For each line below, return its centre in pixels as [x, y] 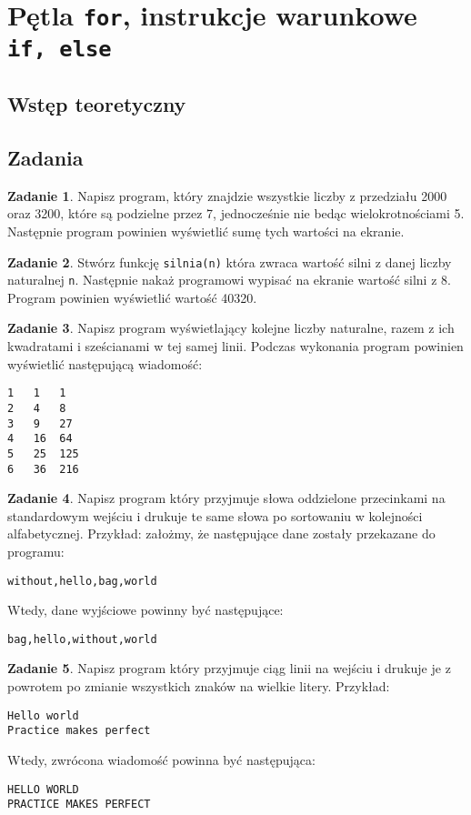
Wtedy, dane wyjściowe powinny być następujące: [145, 610]
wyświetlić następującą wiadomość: [105, 363]
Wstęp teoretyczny [97, 104]
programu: [36, 551]
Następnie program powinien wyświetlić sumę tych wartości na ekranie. [206, 231]
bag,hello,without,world [82, 639]
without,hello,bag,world [82, 581]
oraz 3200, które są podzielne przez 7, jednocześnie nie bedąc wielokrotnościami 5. [236, 213]
